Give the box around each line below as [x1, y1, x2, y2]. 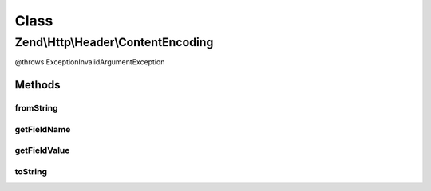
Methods [14, 78, 61, 92]
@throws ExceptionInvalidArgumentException [14, 57, 165, 67]
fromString [14, 103, 59, 114]
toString [14, 166, 48, 177]
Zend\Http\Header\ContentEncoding [14, 35, 214, 49]
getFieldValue [14, 145, 70, 156]
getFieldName [14, 123, 71, 134]
